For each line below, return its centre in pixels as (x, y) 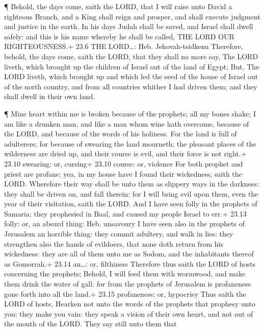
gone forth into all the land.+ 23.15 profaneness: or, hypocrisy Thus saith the (125, 293)
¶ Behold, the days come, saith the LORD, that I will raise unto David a (118, 6)
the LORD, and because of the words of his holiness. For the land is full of (121, 134)
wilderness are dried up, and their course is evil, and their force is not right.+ (125, 153)
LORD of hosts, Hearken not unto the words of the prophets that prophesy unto (130, 304)
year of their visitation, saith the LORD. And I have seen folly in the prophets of (131, 204)
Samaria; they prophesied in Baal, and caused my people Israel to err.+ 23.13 (125, 213)
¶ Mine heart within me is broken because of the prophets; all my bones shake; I (130, 113)
